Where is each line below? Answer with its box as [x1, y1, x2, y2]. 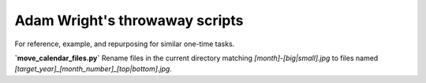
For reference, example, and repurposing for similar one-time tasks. [14, 39, 235, 49]
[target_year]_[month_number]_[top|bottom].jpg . [14, 64, 173, 74]
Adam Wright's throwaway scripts [14, 12, 244, 29]
